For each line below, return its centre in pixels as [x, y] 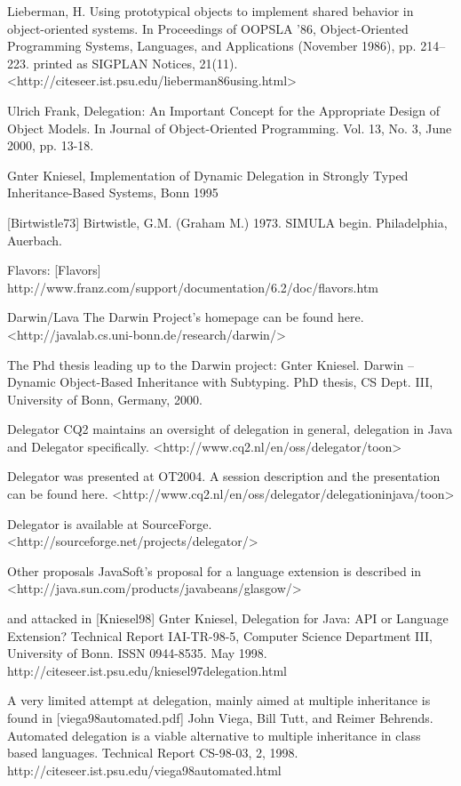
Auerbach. [35, 240]
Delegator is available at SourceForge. [110, 523]
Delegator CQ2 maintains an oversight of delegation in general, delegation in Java [230, 429]
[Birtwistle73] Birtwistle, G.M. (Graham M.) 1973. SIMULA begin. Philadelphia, [227, 222]
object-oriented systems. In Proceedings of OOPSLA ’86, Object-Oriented [208, 28]
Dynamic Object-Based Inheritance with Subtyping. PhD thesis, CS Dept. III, [220, 382]
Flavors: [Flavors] [54, 270]
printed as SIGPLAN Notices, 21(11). [135, 63]
